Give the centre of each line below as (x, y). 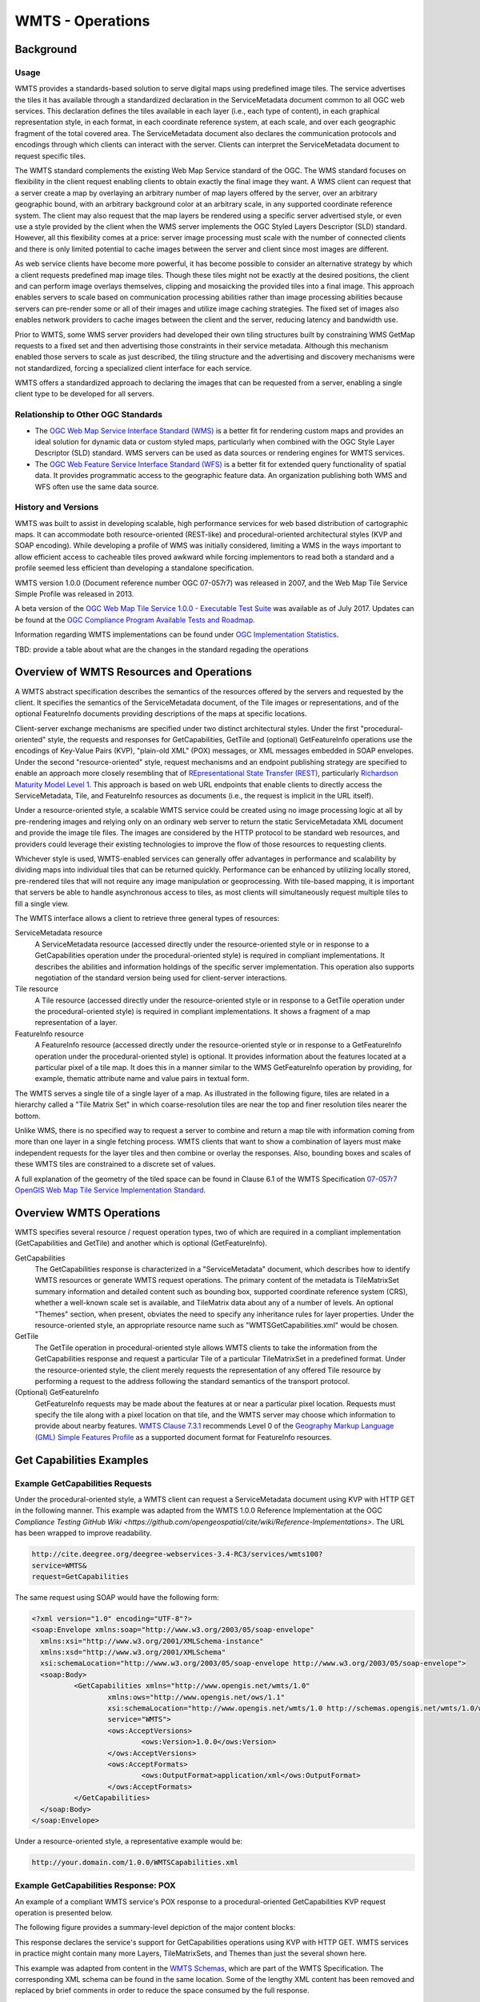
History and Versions (57, 507)
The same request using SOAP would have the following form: (117, 1597)
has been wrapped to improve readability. (83, 1533)
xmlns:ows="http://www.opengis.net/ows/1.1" (196, 1697)
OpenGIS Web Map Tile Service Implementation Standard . (110, 1190)
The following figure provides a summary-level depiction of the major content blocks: (155, 1928)
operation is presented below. (64, 1913)
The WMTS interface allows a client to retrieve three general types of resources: (147, 918)
